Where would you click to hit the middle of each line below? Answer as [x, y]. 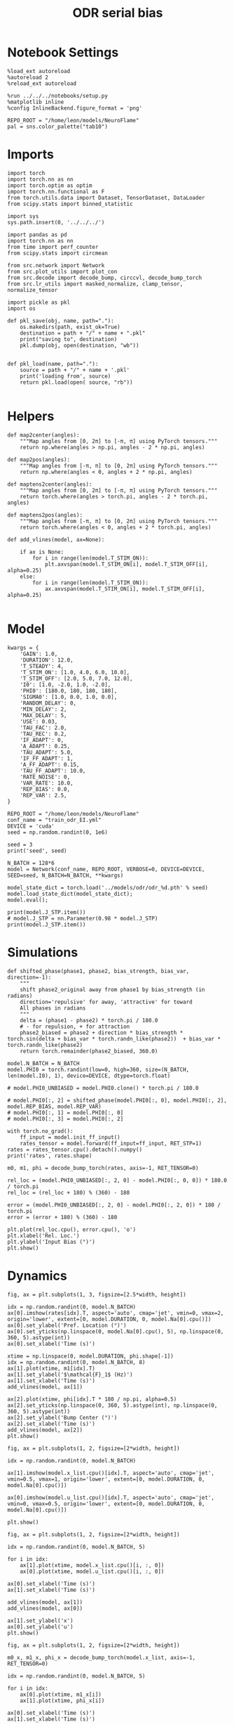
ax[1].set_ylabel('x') [40, 1621]
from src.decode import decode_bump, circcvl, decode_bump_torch [104, 278]
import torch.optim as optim [50, 185]
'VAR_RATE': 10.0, [47, 783]
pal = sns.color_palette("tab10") [58, 127]
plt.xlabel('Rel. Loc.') [43, 1235]
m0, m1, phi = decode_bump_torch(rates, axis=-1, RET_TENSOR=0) [103, 1168]
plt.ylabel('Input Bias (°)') [51, 1242]
